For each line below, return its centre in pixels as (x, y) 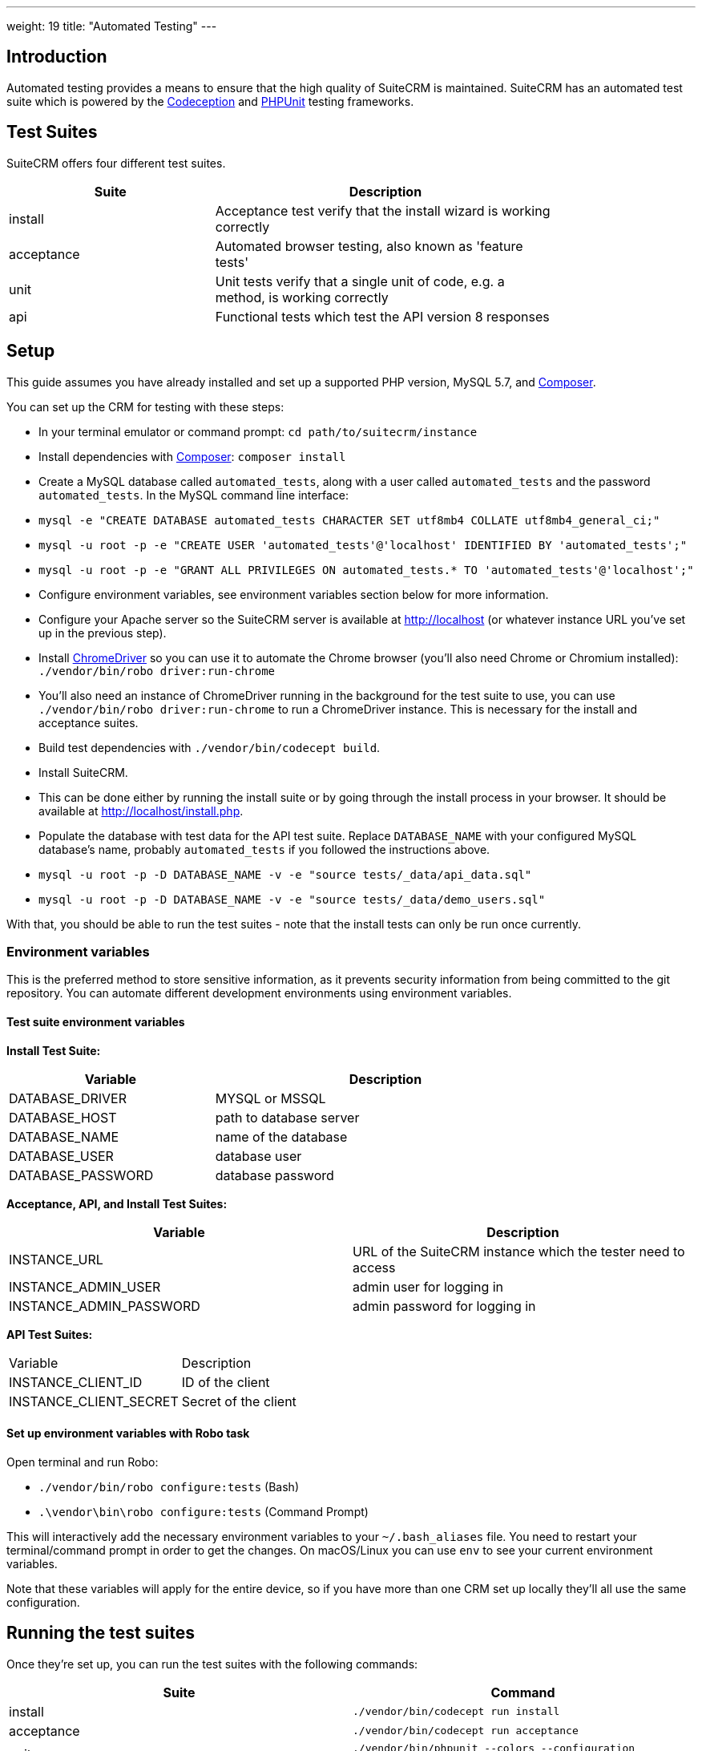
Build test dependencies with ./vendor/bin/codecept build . (210, 747)
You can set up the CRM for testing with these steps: (145, 406)
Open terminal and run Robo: (83, 1462)
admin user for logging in (428, 1286)
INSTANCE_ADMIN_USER (85, 1286)
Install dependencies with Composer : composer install (192, 456)
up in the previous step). (103, 633)
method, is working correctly (302, 297)
